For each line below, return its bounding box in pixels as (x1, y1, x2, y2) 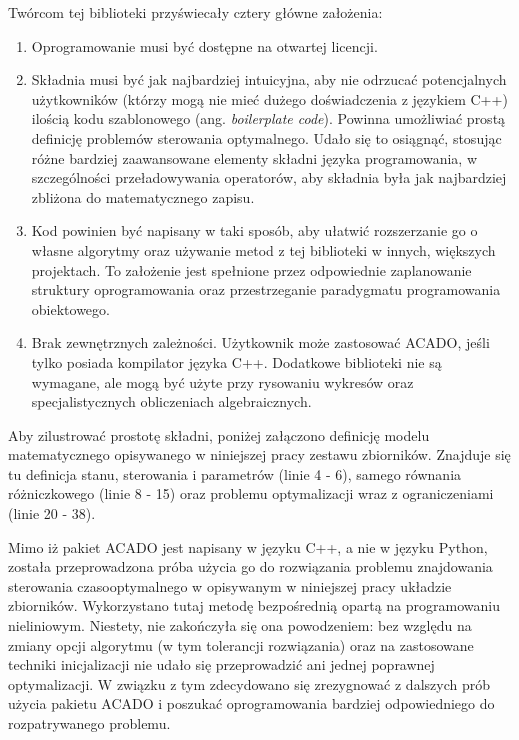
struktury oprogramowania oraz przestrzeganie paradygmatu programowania (31, 279, 501, 300)
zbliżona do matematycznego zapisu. (31, 186, 255, 207)
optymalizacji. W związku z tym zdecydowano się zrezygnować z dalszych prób (8, 673, 490, 694)
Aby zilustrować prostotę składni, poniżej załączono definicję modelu (8, 424, 430, 445)
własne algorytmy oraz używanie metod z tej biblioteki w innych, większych (31, 239, 496, 260)
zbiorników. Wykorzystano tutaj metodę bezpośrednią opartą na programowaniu (8, 595, 500, 616)
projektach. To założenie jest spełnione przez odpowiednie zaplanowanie (31, 259, 472, 280)
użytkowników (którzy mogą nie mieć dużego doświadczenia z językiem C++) (31, 88, 508, 109)
